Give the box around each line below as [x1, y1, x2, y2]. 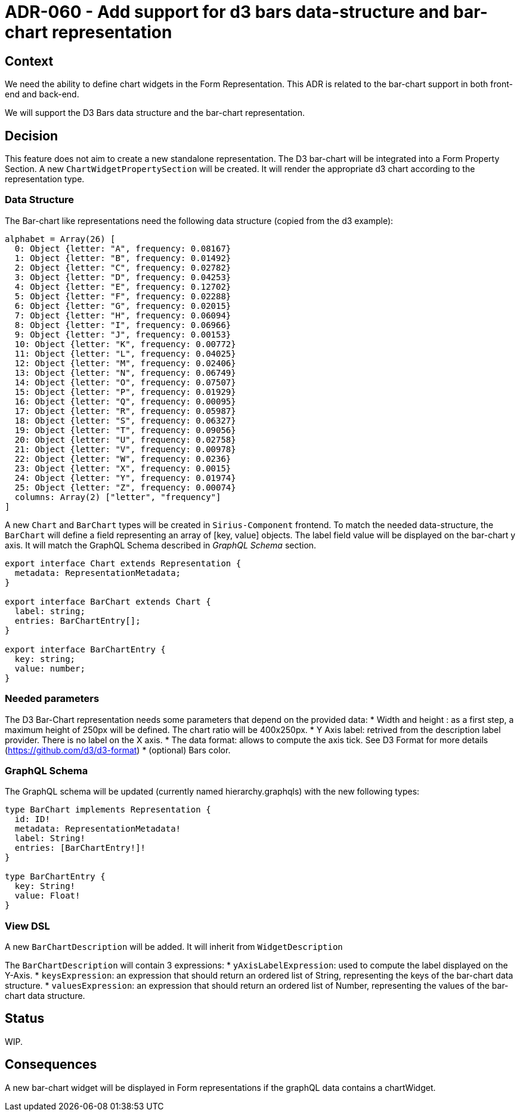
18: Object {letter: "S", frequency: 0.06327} [14, 415, 236, 425]
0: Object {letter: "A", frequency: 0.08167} [14, 243, 231, 253]
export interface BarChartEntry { [5, 644, 166, 654]
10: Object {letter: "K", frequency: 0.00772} [14, 339, 236, 349]
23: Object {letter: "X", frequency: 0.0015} [14, 463, 231, 473]
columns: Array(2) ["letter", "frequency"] [14, 492, 221, 502]
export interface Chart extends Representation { [5, 558, 242, 568]
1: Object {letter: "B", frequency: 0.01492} [14, 253, 231, 263]
